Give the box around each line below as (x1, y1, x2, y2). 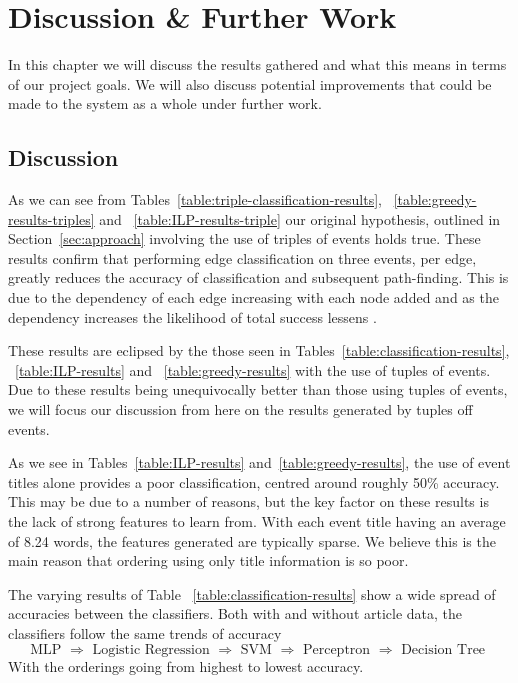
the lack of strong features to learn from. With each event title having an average (8, 511, 506, 532)
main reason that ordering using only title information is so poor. (8, 550, 409, 571)
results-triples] (8, 208, 95, 229)
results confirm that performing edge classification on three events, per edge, (8, 247, 477, 268)
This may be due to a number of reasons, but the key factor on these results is (8, 491, 489, 512)
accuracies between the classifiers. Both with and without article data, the (8, 603, 463, 624)
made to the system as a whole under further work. (8, 93, 322, 114)
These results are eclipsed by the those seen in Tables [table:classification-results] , (8, 340, 510, 361)
